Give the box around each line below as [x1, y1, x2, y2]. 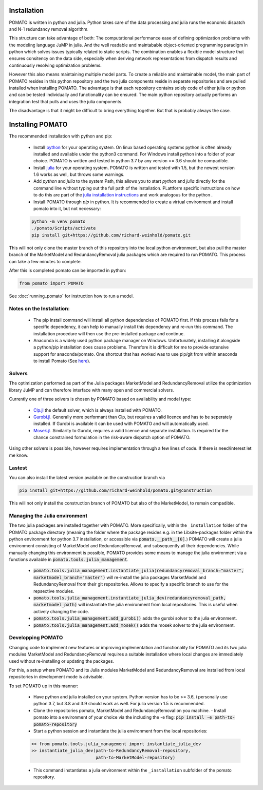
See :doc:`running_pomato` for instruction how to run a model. [9, 293, 134, 299]
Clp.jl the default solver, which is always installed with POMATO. [33, 407, 162, 413]
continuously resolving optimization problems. [9, 62, 102, 68]
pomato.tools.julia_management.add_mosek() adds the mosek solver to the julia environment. [33, 622, 235, 628]
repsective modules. [33, 588, 75, 594]
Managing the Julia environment [9, 512, 88, 519]
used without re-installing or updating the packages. [9, 658, 114, 664]
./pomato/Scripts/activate [31, 226, 96, 231]
